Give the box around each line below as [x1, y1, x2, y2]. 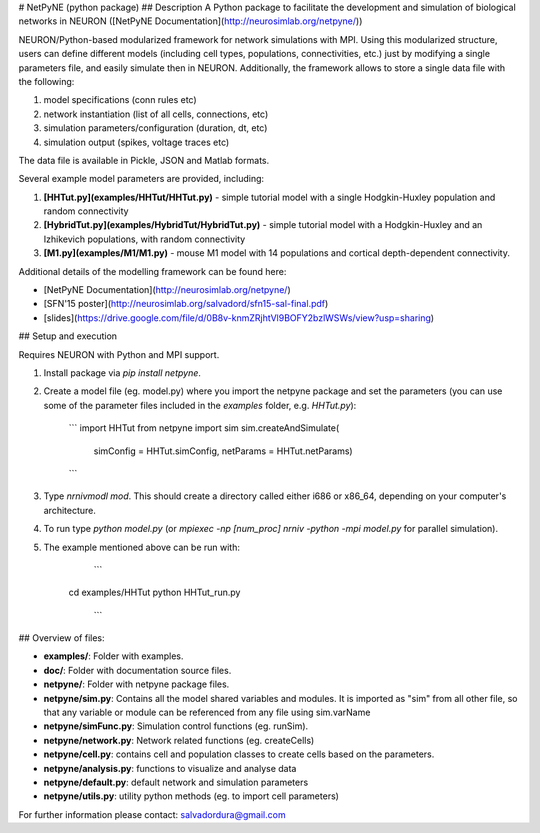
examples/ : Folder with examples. [43, 650, 184, 662]
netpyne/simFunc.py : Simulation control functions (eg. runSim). [43, 720, 309, 732]
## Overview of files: [18, 632, 105, 644]
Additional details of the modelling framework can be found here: [18, 265, 287, 277]
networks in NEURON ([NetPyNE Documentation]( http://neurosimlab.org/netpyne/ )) [18, 15, 363, 27]
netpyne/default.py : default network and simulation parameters [43, 776, 309, 788]
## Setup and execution [18, 330, 118, 342]
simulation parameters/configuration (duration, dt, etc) [43, 122, 268, 134]
